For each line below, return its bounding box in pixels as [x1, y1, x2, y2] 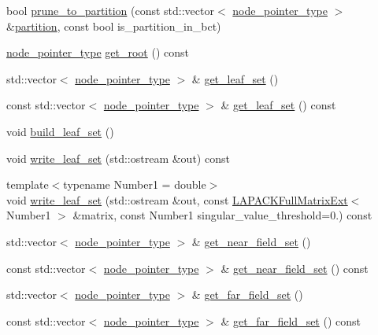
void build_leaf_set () [6, 123, 114, 139]
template [6, 176, 49, 193]
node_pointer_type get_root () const [6, 44, 189, 61]
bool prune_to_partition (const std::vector [6, 2, 214, 18]
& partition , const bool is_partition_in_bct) [6, 17, 221, 34]
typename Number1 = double [63, 176, 206, 193]
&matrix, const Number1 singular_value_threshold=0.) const [72, 207, 372, 223]
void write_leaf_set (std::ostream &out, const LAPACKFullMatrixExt [6, 191, 348, 208]
